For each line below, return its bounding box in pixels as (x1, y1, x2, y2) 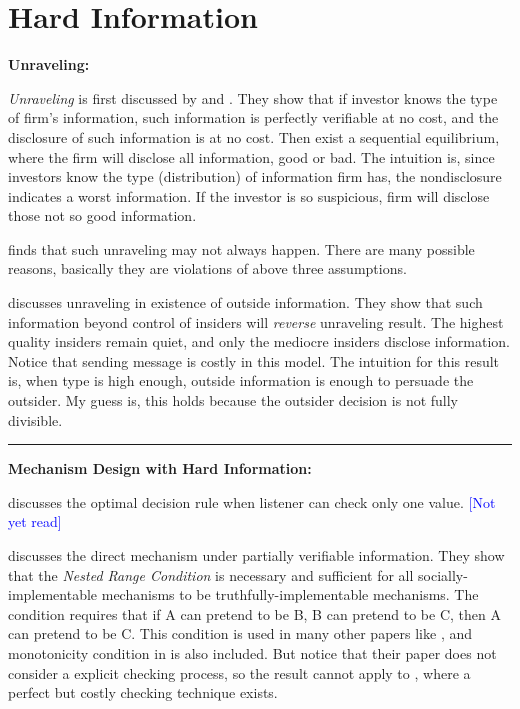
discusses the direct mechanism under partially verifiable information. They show (8, 545, 505, 565)
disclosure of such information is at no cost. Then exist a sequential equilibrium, (8, 126, 500, 147)
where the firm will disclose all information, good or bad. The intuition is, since (8, 146, 495, 167)
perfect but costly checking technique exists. (8, 682, 278, 703)
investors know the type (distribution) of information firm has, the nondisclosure (8, 166, 502, 187)
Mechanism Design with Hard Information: (8, 458, 312, 479)
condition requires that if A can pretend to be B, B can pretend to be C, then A (8, 603, 501, 624)
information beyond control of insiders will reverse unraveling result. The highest (8, 311, 504, 332)
